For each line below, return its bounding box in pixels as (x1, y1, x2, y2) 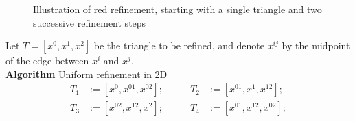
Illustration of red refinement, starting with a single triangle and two (33, 2, 322, 16)
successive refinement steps (33, 15, 146, 29)
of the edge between (5, 53, 89, 68)
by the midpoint (282, 38, 350, 53)
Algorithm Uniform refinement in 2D (5, 66, 168, 81)
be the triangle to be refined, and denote (93, 38, 265, 53)
